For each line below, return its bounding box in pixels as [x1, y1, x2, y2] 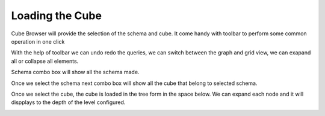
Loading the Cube [11, 9, 102, 22]
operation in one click [11, 38, 65, 45]
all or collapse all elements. [11, 57, 79, 65]
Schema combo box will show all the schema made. [11, 69, 140, 76]
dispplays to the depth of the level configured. [11, 99, 126, 106]
